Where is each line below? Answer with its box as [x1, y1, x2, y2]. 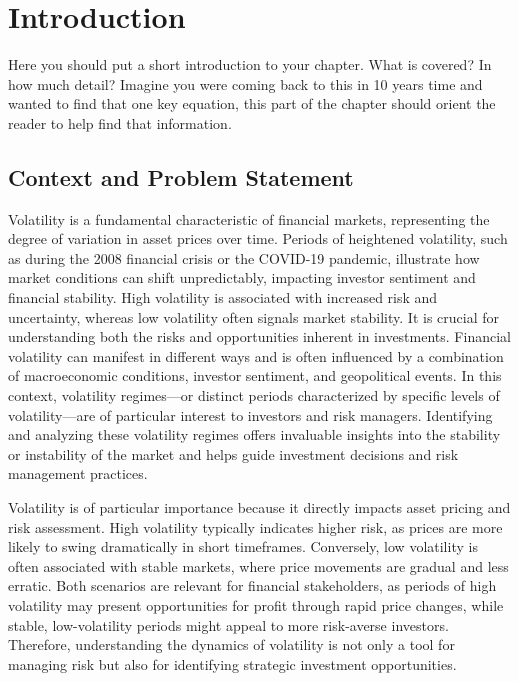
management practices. [8, 463, 148, 484]
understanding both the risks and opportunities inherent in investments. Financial [8, 326, 511, 347]
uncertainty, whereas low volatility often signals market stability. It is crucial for [8, 306, 499, 327]
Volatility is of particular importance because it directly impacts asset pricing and [8, 497, 511, 518]
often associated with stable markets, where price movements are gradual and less [8, 555, 509, 576]
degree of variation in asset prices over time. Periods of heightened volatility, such [8, 228, 508, 249]
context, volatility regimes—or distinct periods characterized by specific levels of [8, 385, 500, 406]
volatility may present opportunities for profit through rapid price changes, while [8, 594, 504, 615]
